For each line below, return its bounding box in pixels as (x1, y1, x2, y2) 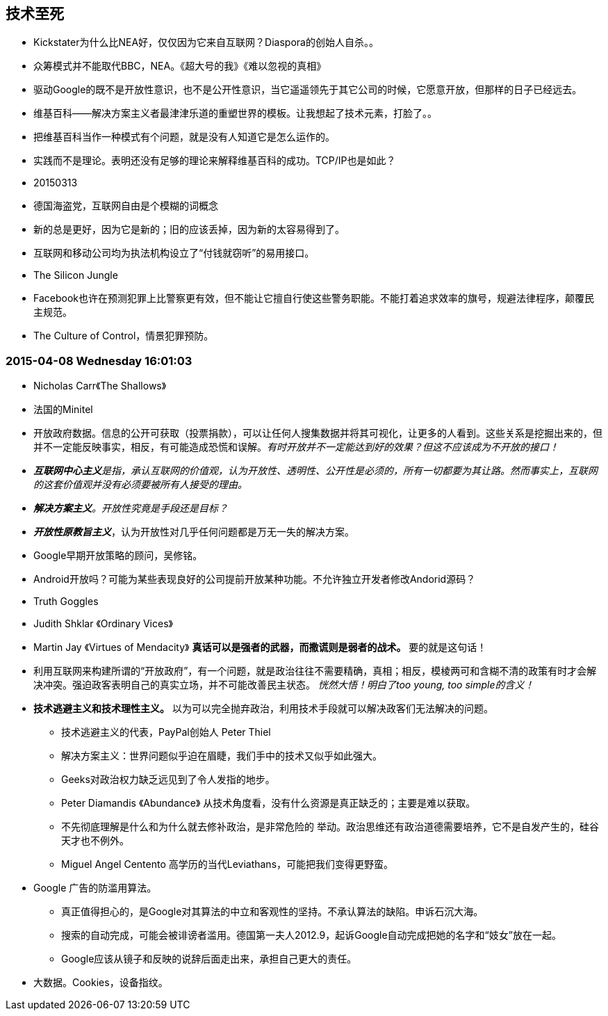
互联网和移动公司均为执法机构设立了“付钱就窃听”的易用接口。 (33, 247, 315, 259)
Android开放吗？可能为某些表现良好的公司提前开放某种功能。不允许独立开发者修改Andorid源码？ (33, 573, 476, 586)
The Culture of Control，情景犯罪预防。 (33, 330, 214, 342)
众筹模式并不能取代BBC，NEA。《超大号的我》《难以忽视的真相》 (33, 60, 327, 72)
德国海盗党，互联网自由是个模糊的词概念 (33, 200, 218, 212)
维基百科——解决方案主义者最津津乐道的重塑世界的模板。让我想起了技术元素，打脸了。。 (33, 107, 437, 120)
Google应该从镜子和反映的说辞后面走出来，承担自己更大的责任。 (61, 953, 357, 965)
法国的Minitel (33, 403, 93, 416)
